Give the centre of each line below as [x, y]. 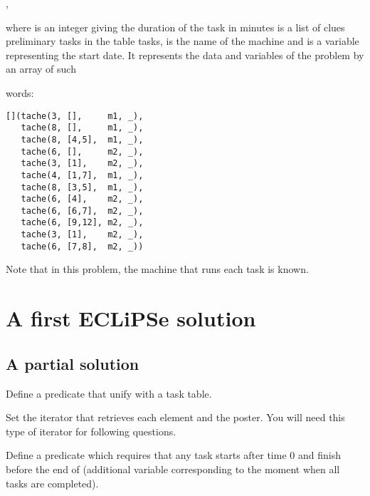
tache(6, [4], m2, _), [82, 199]
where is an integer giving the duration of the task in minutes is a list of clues [175, 27]
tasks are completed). [52, 483]
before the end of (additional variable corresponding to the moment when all [173, 469]
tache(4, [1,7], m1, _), [82, 175]
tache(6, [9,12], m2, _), [82, 223]
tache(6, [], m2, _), [82, 151]
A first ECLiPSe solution [131, 318]
